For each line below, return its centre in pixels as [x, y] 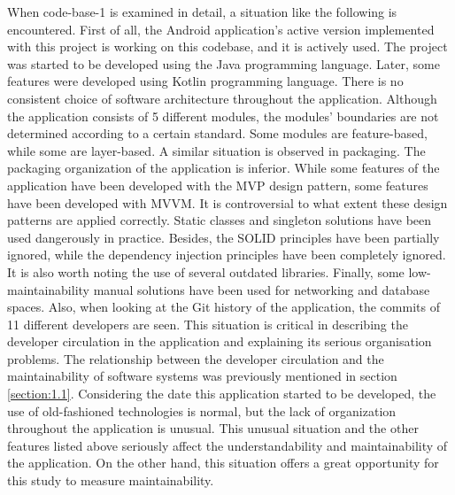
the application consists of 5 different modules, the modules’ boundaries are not [223, 116]
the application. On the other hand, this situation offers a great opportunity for [223, 463]
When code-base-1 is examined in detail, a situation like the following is [202, 12]
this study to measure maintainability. [111, 480]
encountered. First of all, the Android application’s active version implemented [221, 29]
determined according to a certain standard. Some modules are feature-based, [217, 133]
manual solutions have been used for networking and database [262, 289]
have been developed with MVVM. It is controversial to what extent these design [227, 202]
